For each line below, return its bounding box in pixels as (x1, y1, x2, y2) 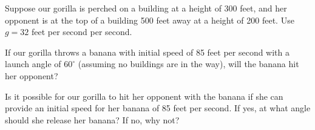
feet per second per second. (32, 25, 132, 38)
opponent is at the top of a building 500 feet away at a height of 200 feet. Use (5, 13, 294, 26)
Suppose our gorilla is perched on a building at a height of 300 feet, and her (5, 2, 287, 14)
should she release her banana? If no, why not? (5, 113, 180, 126)
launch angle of (5, 57, 61, 70)
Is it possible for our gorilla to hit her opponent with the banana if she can (5, 89, 283, 102)
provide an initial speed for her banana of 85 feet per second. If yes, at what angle (5, 102, 311, 114)
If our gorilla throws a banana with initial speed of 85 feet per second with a (5, 45, 290, 58)
